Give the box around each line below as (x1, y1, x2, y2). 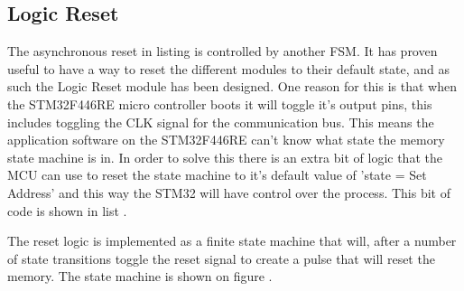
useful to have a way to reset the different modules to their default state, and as (7, 59, 450, 78)
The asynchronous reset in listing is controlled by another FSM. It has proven (7, 42, 438, 61)
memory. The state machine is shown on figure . (7, 267, 273, 286)
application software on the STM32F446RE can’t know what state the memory (7, 130, 445, 149)
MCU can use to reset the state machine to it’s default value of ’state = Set (7, 165, 427, 184)
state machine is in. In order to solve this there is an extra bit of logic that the (7, 147, 442, 166)
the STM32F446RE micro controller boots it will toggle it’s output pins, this (7, 94, 432, 113)
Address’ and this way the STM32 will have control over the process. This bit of (7, 183, 450, 202)
